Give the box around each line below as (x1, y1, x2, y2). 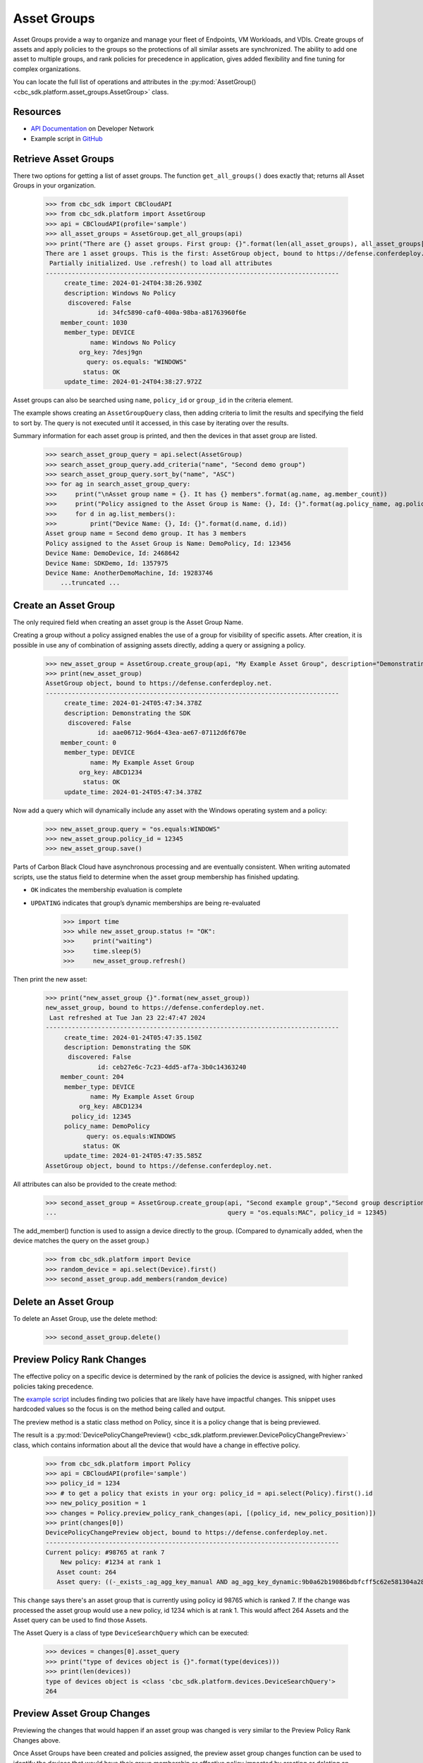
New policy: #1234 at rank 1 (60, 1558, 161, 1566)
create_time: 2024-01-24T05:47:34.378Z (63, 699, 202, 707)
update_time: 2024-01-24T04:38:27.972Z (63, 378, 202, 386)
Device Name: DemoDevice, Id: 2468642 (45, 549, 180, 557)
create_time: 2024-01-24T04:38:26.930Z (63, 279, 202, 287)
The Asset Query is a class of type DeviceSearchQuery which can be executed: (13, 1629, 250, 1637)
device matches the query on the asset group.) (13, 1236, 149, 1245)
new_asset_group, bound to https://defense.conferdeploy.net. (45, 1003, 265, 1012)
